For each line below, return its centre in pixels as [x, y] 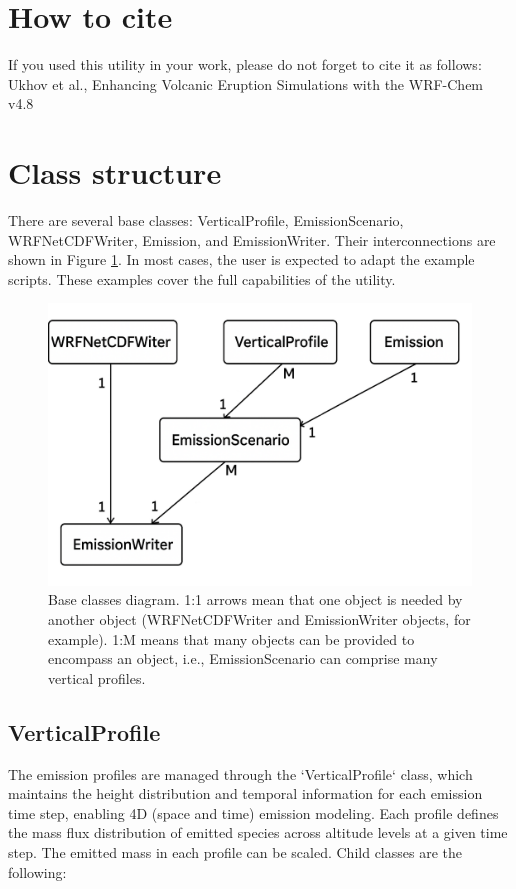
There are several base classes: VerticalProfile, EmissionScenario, [206, 220]
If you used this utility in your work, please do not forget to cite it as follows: [245, 64]
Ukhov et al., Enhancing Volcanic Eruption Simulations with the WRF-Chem [246, 83]
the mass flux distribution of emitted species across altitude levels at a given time [258, 832]
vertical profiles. [97, 677]
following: [37, 871]
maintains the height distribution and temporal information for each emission [245, 793]
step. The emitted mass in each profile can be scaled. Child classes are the [235, 851]
